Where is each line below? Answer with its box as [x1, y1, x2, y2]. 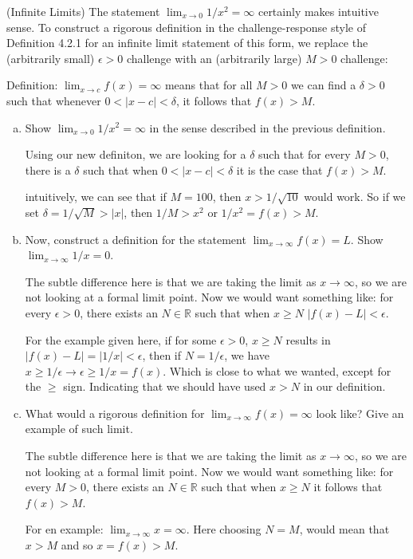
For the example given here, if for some [25, 331, 217, 348]
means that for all [164, 77, 253, 93]
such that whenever [6, 92, 101, 108]
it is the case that [236, 161, 323, 178]
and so [61, 537, 93, 553]
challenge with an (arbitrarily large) [126, 49, 302, 66]
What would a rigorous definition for [25, 404, 205, 421]
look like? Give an [316, 404, 404, 421]
